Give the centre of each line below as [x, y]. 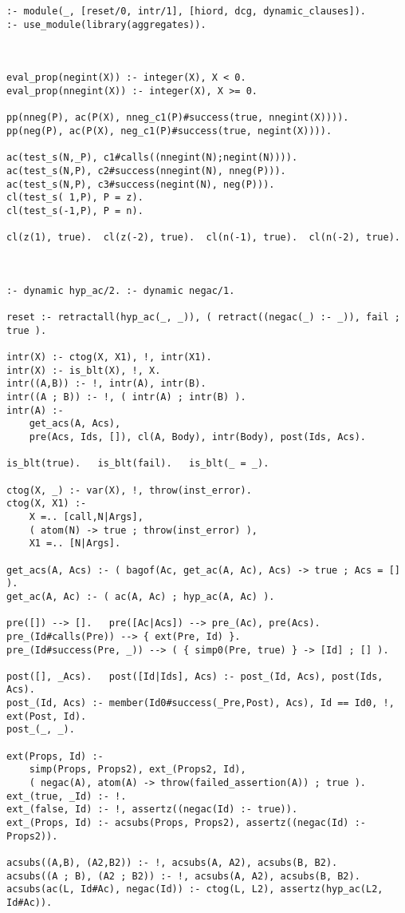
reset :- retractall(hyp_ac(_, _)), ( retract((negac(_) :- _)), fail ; [203, 318]
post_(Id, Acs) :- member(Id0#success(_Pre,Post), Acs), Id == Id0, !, [201, 703]
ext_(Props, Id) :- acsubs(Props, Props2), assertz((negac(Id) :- [187, 823]
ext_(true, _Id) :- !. [67, 796]
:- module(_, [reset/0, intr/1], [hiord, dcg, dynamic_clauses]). [187, 11]
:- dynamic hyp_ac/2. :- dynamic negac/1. [121, 290]
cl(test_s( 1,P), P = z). [75, 198]
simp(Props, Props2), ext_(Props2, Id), [138, 770]
